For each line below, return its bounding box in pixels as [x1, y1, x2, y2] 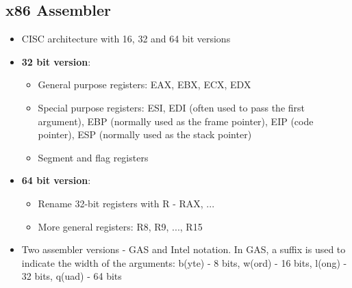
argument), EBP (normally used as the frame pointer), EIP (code [38, 114, 314, 128]
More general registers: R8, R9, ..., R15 [38, 219, 203, 233]
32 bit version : [21, 54, 91, 68]
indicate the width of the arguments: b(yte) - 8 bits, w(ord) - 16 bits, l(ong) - [21, 255, 347, 270]
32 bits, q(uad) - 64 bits [21, 269, 122, 283]
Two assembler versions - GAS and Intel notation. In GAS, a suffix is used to [21, 242, 346, 257]
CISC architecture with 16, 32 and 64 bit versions [21, 31, 231, 46]
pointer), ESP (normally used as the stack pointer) [38, 127, 252, 142]
